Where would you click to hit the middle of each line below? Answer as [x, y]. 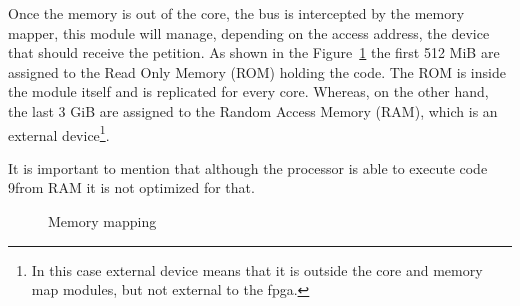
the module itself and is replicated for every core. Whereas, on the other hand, [248, 91]
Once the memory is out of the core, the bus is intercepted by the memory [236, 13]
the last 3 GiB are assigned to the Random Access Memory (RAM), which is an [253, 110]
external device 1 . [59, 133]
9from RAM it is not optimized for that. [131, 187]
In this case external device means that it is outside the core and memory [257, 269]
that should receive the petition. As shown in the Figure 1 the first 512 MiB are [254, 52]
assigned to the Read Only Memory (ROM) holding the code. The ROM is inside [257, 71]
